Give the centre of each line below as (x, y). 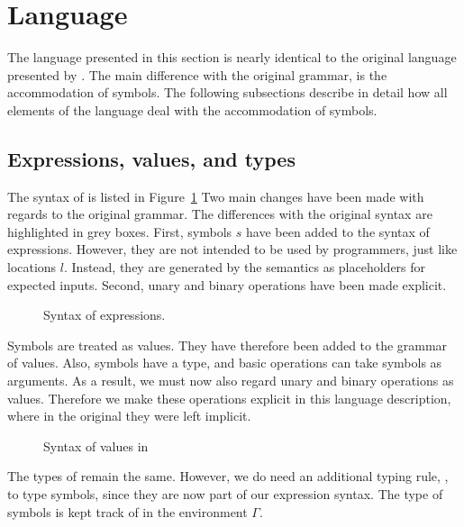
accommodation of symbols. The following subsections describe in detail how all (227, 92)
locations (32, 267)
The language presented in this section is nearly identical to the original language (232, 57)
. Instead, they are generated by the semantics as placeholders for (245, 267)
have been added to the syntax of (338, 231)
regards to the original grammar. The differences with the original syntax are (220, 214)
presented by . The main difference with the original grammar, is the (197, 74)
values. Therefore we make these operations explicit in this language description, (229, 398)
